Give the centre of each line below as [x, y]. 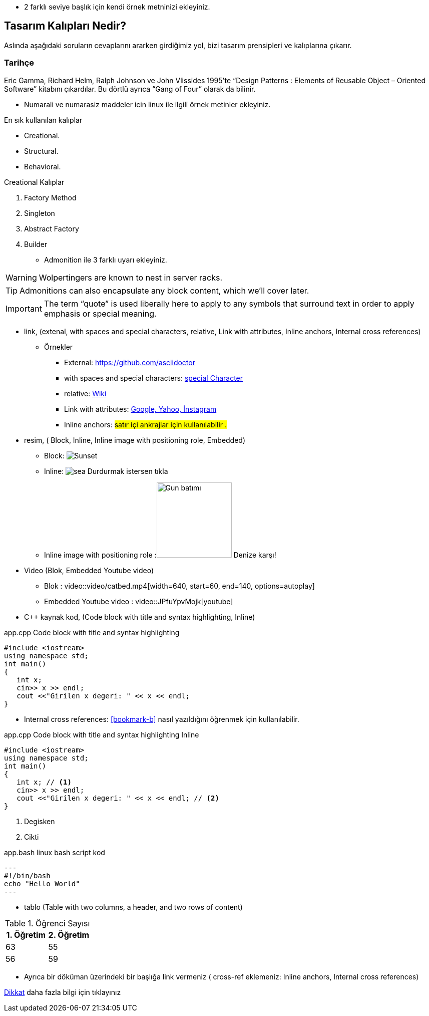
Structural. [41, 151]
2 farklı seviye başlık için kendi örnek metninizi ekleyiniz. [117, 7]
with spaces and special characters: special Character [154, 378]
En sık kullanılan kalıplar [43, 120]
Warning [21, 277]
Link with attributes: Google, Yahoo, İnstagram [140, 409]
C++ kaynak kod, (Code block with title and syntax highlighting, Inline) [140, 617]
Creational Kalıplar [34, 182]
